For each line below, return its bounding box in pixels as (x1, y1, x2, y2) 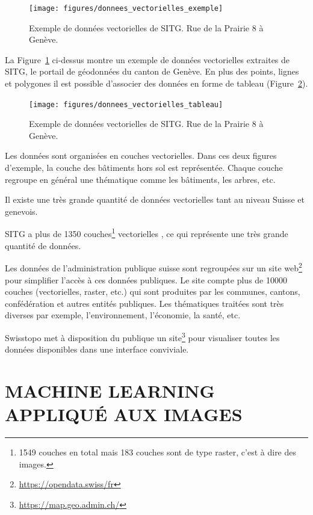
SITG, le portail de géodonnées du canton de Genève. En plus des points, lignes (5, 65, 299, 78)
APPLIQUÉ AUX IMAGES (5, 402, 243, 427)
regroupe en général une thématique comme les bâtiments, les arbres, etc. (5, 173, 276, 185)
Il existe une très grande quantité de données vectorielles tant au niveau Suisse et (5, 193, 305, 206)
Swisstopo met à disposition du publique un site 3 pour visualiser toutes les (5, 329, 280, 344)
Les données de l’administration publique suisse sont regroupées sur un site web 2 (5, 260, 302, 274)
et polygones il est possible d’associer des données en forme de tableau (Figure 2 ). (5, 77, 308, 90)
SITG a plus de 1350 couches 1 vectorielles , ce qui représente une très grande (5, 226, 288, 240)
